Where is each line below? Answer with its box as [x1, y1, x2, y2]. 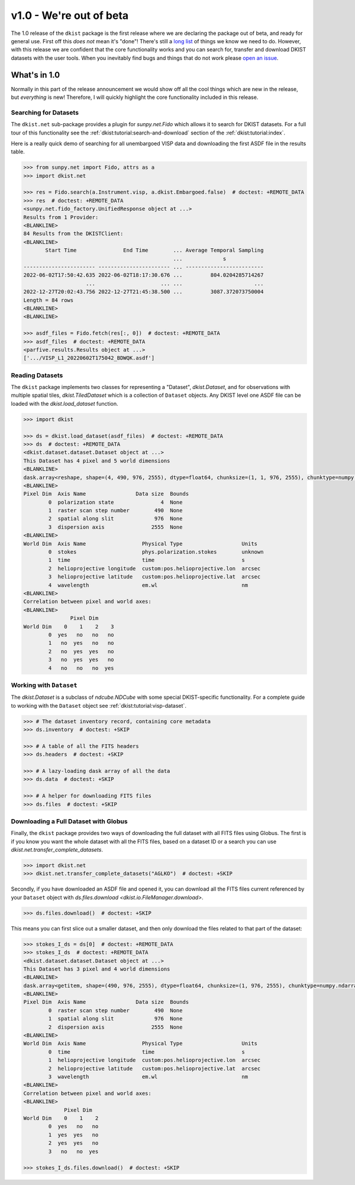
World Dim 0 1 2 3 [23, 623, 115, 630]
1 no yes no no [48, 640, 115, 647]
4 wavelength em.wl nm [48, 582, 248, 589]
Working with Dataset [11, 681, 78, 689]
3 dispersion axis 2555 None [48, 524, 183, 530]
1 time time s [48, 557, 246, 564]
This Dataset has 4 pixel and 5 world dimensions [23, 457, 170, 464]
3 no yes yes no [48, 656, 115, 663]
